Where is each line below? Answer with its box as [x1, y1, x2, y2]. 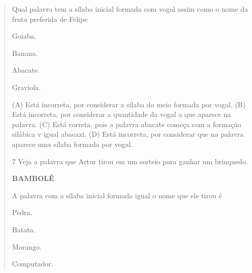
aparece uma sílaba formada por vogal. [12, 138, 133, 149]
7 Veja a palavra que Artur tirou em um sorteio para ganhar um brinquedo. [12, 156, 248, 166]
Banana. [12, 47, 38, 58]
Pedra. [12, 207, 33, 218]
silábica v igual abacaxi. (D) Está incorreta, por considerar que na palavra [12, 129, 244, 139]
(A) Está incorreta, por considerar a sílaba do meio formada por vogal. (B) [12, 99, 246, 109]
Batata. [12, 224, 36, 234]
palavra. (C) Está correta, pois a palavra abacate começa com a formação [12, 118, 241, 129]
